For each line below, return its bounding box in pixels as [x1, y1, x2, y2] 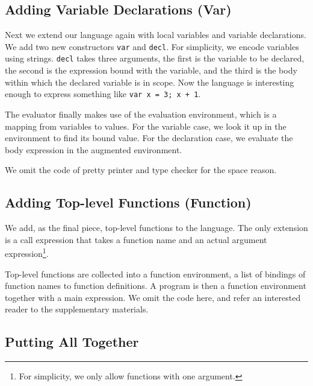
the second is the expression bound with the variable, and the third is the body [5, 64, 297, 77]
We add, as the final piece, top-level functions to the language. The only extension [5, 221, 308, 234]
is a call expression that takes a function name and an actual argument [5, 233, 267, 245]
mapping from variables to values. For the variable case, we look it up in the [5, 119, 287, 132]
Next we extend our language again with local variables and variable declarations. [5, 28, 306, 41]
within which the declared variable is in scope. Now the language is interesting [5, 75, 294, 88]
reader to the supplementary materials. [5, 303, 149, 315]
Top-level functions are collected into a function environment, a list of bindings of [5, 267, 306, 280]
